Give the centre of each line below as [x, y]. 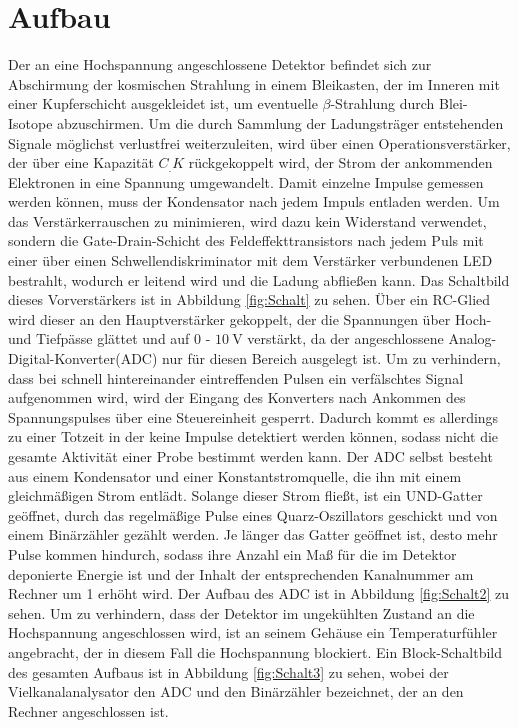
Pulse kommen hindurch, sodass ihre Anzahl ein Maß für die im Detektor [232, 553]
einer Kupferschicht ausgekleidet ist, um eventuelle [163, 103]
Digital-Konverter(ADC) [83, 358]
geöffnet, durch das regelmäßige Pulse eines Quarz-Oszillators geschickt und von [253, 514]
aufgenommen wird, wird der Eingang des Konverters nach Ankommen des [237, 397]
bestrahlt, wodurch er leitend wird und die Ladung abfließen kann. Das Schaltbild [259, 279]
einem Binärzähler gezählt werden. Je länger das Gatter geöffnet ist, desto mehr [253, 534]
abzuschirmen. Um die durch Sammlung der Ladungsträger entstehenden [280, 122]
